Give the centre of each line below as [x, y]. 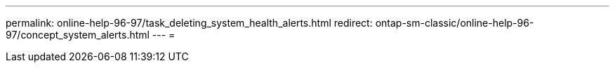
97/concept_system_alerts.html [78, 35]
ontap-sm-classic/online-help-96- [455, 23]
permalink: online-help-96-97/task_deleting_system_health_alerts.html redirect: [189, 23]
